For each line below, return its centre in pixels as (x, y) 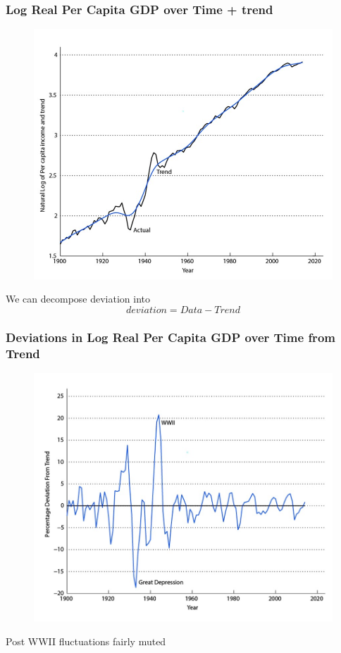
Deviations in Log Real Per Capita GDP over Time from (170, 337)
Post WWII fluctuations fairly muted (86, 641)
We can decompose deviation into (78, 299)
